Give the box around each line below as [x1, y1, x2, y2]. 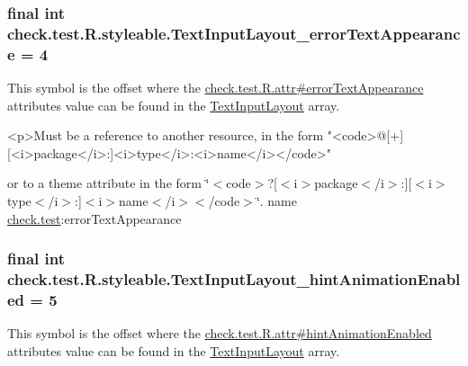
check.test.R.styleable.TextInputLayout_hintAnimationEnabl [7, 268, 461, 290]
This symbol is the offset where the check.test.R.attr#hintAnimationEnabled [7, 324, 432, 343]
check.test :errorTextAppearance [7, 209, 182, 228]
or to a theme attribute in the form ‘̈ [7, 174, 210, 192]
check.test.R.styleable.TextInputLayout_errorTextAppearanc [7, 22, 461, 44]
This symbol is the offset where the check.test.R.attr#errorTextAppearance [7, 78, 424, 97]
